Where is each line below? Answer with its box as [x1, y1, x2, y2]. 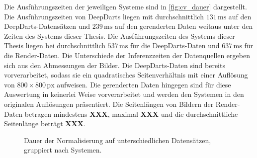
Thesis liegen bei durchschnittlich [4, 40, 106, 51]
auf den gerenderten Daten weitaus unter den [114, 21, 253, 31]
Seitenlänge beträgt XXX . [4, 118, 86, 129]
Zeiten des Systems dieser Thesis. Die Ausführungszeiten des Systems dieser [4, 30, 235, 41]
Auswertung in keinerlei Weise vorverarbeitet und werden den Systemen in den [4, 89, 244, 99]
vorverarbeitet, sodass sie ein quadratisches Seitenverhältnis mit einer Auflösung [4, 70, 248, 80]
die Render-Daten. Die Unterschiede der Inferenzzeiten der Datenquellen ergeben [4, 50, 250, 60]
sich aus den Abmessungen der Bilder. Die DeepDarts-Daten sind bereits [4, 60, 225, 70]
